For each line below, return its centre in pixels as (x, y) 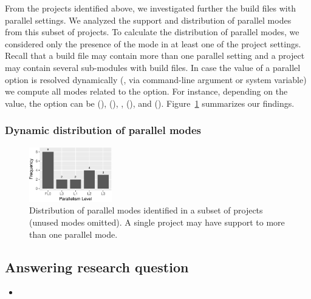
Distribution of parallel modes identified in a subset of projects (146, 210)
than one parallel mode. (73, 234)
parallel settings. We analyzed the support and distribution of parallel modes (148, 20)
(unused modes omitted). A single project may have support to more (157, 222)
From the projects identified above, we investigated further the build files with (150, 8)
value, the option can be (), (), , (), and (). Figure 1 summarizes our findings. (150, 103)
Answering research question (97, 267)
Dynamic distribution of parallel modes (103, 130)
